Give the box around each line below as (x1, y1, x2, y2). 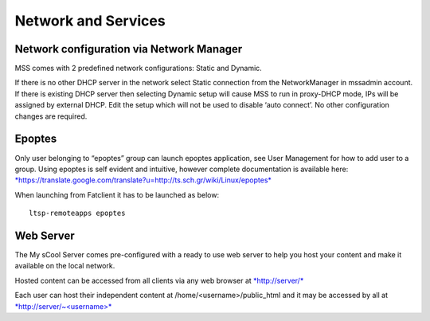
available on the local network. (14, 261, 115, 271)
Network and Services (14, 12, 166, 29)
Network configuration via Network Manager (14, 42, 243, 56)
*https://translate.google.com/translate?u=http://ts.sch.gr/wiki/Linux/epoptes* (14, 175, 272, 185)
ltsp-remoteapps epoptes (29, 209, 126, 218)
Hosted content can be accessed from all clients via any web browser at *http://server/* (14, 276, 304, 285)
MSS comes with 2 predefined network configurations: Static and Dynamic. (14, 64, 262, 73)
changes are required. (14, 112, 88, 121)
